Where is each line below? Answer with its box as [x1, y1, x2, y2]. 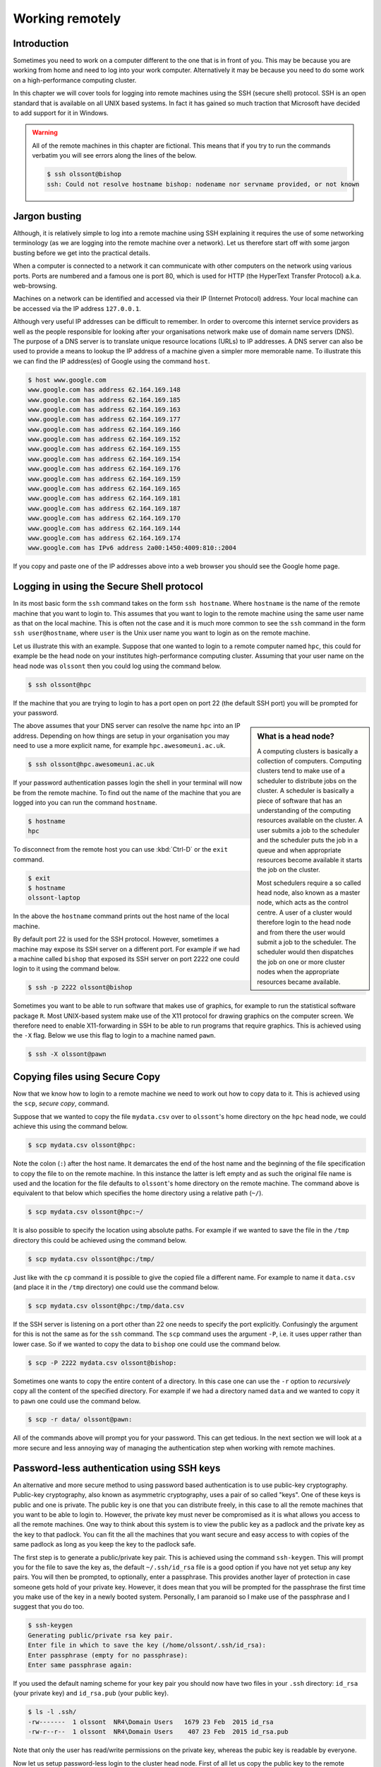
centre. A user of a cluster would [257, 908, 352, 917]
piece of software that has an [257, 796, 342, 805]
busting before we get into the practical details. [13, 248, 151, 257]
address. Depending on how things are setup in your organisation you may [13, 732, 230, 740]
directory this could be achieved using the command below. [13, 1235, 187, 1244]
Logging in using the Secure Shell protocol [13, 580, 204, 593]
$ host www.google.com [28, 375, 107, 384]
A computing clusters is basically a [257, 746, 358, 756]
